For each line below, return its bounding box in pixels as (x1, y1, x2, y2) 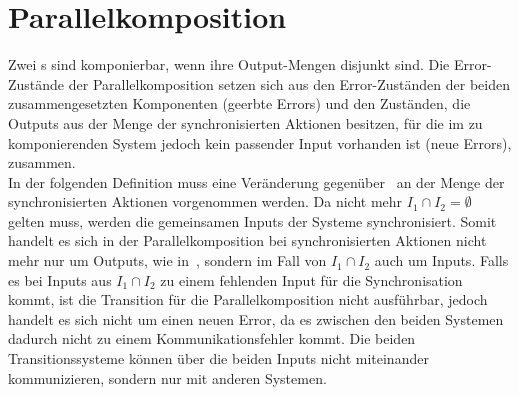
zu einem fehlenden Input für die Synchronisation (160, 269, 463, 290)
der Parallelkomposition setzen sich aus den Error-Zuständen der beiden (68, 73, 510, 94)
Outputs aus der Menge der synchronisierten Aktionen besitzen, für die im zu (8, 112, 483, 133)
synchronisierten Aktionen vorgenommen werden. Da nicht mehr (8, 191, 403, 212)
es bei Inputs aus (8, 269, 112, 290)
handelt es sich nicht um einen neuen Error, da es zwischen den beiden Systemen (8, 308, 504, 329)
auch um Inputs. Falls (374, 250, 509, 271)
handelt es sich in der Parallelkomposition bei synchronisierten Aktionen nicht (8, 230, 487, 251)
